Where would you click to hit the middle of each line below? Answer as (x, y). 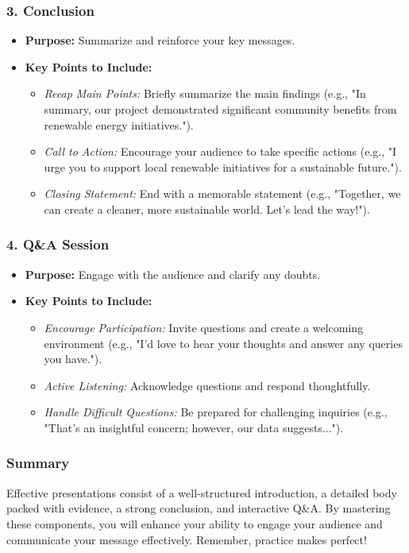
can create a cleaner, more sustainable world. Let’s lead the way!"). (207, 209)
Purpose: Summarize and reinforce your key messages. (160, 40)
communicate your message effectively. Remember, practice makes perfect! (187, 539)
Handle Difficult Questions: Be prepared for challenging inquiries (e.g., (216, 412)
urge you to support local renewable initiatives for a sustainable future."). (223, 166)
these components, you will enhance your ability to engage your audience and (195, 523)
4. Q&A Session (58, 244)
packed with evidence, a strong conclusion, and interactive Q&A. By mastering (199, 508)
